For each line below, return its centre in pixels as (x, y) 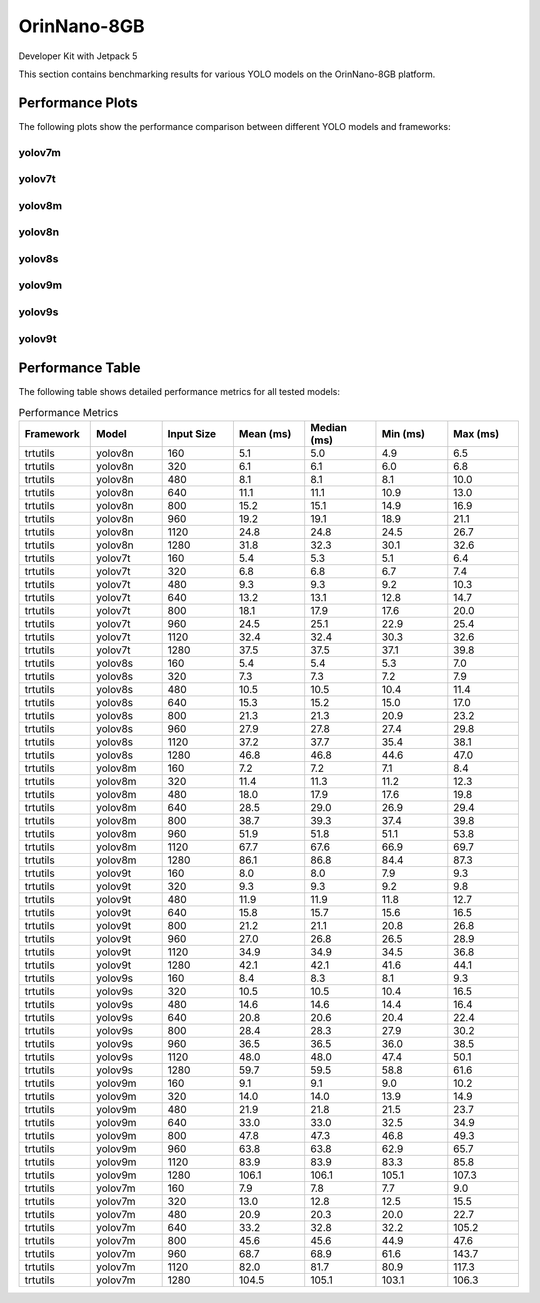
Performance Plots (78, 102)
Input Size (192, 434)
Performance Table (79, 368)
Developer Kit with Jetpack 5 (78, 56)
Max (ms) (476, 434)
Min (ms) (403, 434)
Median (328, 428)
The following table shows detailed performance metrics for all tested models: (179, 392)
